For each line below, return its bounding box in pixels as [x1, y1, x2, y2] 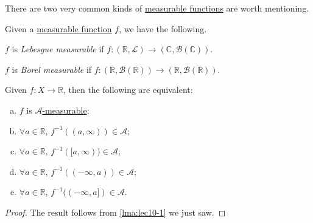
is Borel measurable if [12, 63, 92, 75]
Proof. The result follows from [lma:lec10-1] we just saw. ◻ [5, 205, 226, 218]
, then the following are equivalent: [63, 83, 193, 96]
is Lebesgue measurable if [12, 43, 104, 55]
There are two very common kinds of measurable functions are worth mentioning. [5, 2, 309, 14]
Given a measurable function [5, 22, 112, 35]
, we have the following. [119, 22, 207, 35]
